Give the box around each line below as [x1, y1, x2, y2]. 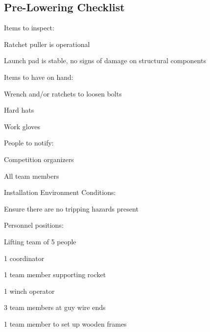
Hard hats [4, 105, 34, 115]
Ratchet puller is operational [4, 39, 90, 49]
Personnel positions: [4, 220, 64, 230]
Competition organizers [4, 154, 74, 164]
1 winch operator [4, 285, 55, 296]
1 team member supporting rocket [4, 269, 106, 280]
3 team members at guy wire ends [4, 302, 106, 312]
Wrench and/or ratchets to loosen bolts [4, 88, 122, 98]
